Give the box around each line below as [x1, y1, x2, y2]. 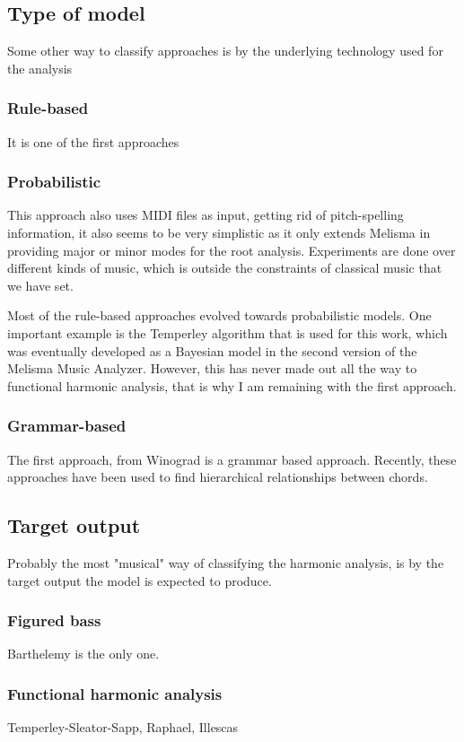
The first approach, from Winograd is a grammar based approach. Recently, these [7, 450, 457, 468]
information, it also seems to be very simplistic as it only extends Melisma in [7, 223, 431, 242]
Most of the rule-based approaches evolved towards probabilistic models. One [7, 306, 432, 325]
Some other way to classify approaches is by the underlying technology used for [7, 41, 443, 60]
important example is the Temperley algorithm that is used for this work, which [7, 323, 448, 342]
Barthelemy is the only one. [7, 644, 160, 663]
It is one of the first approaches [7, 132, 179, 151]
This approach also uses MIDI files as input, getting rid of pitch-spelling [7, 205, 404, 224]
